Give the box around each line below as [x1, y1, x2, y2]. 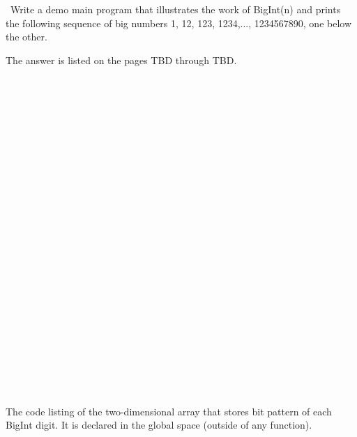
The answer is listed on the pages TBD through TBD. [6, 52, 237, 67]
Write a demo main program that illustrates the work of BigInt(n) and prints [10, 2, 341, 16]
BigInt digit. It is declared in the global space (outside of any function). [6, 417, 312, 432]
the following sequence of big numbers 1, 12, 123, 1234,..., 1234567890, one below [6, 15, 352, 30]
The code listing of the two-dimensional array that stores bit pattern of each [6, 404, 332, 418]
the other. [6, 29, 47, 44]
